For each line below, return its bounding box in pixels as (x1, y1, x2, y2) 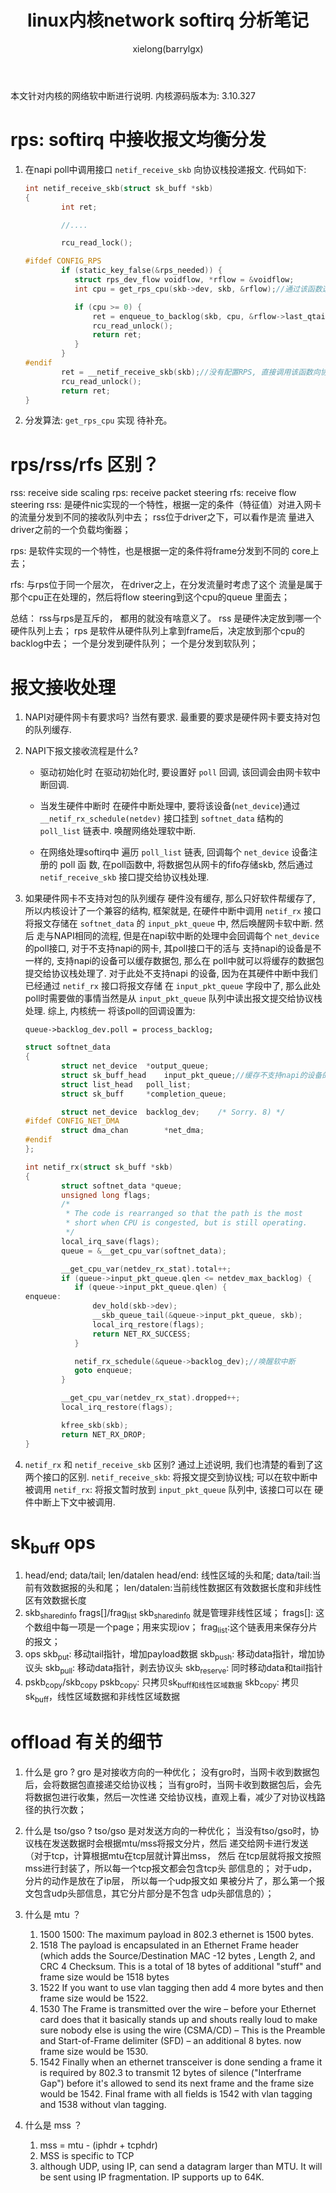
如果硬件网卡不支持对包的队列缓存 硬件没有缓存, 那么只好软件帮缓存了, (24, 892, 316, 905)
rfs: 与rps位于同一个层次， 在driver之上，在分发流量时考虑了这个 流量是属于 (10, 579, 323, 591)
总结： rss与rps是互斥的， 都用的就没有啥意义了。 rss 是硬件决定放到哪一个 (10, 612, 322, 625)
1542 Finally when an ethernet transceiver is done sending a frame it (39, 2056, 323, 2068)
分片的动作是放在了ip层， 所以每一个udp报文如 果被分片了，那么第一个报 (24, 1874, 326, 1886)
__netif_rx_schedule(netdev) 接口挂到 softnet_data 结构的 (39, 812, 284, 825)
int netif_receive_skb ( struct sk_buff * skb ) (24, 183, 214, 193)
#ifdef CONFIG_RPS (24, 256, 102, 266)
